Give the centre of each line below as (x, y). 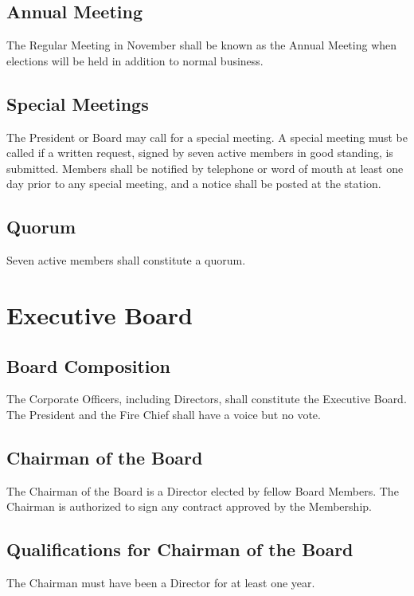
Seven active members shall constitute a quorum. (126, 260)
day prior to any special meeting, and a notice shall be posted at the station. (194, 184)
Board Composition (89, 365)
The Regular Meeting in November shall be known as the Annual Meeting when (202, 45)
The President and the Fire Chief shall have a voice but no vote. (164, 414)
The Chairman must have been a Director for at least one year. (161, 583)
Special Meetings (78, 103)
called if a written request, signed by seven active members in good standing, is (200, 153)
